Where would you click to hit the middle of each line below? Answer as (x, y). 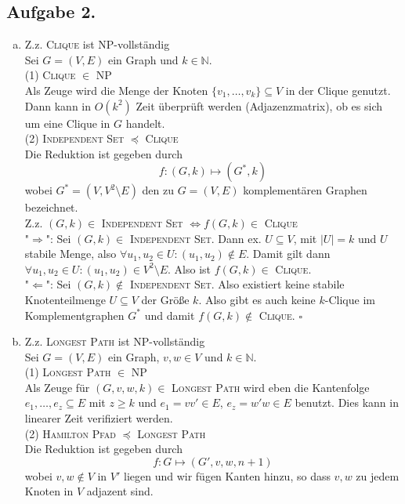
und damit (170, 315)
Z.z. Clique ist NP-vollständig (97, 44)
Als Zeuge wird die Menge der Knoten (116, 90)
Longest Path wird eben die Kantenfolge (271, 387)
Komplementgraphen (74, 315)
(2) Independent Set (74, 138)
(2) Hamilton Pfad (70, 433)
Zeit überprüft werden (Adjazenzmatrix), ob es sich (259, 105)
